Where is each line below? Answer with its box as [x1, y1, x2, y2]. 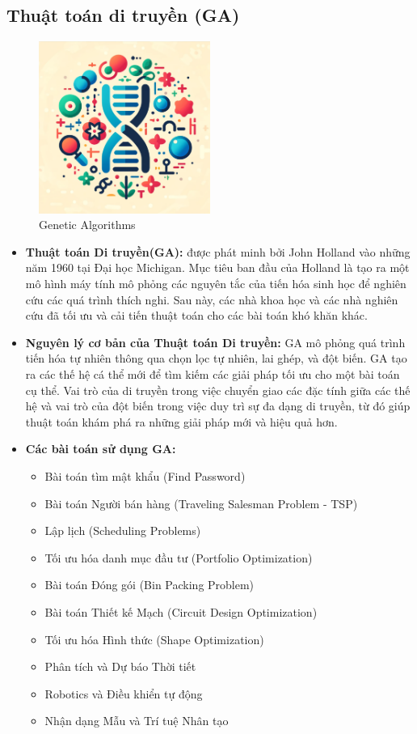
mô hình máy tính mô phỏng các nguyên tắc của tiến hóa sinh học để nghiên [25, 275, 406, 292]
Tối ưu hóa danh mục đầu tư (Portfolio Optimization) [44, 549, 313, 566]
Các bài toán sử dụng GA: [25, 440, 176, 457]
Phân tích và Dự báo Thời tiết [44, 658, 196, 675]
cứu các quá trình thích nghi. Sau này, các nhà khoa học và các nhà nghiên [25, 291, 398, 308]
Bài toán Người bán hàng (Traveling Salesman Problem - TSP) [44, 494, 358, 511]
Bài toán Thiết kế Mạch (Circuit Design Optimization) [44, 603, 318, 620]
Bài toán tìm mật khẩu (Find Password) [44, 467, 246, 484]
